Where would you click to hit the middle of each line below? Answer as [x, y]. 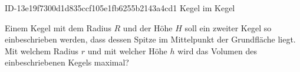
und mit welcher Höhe [127, 50]
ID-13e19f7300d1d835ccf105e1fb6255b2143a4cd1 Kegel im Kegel [120, 8]
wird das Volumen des [217, 50]
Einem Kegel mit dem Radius [58, 27]
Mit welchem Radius [42, 50]
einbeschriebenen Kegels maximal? [67, 62]
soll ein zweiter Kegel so [228, 27]
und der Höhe [148, 27]
